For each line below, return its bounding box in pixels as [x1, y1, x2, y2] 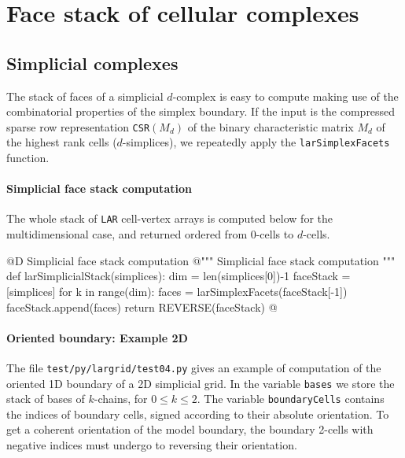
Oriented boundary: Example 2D [6, 329, 188, 345]
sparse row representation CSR [6, 118, 150, 135]
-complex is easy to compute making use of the [172, 87, 399, 104]
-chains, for [94, 390, 148, 407]
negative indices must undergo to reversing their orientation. [6, 437, 297, 453]
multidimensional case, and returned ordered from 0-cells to [6, 226, 294, 242]
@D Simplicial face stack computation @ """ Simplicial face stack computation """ [6, 252, 396, 268]
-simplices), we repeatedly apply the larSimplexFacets [122, 134, 390, 150]
